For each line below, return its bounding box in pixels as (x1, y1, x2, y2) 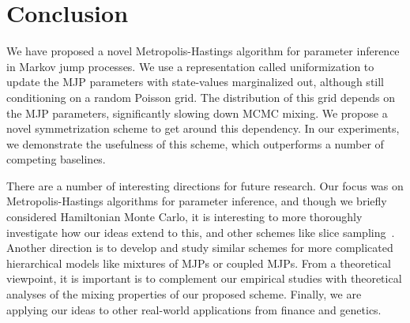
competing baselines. (6, 151, 106, 167)
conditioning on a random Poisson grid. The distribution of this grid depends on (6, 88, 395, 105)
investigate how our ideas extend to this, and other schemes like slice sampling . (6, 223, 395, 240)
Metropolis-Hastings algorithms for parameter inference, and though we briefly (6, 193, 387, 209)
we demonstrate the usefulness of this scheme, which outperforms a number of (6, 135, 384, 152)
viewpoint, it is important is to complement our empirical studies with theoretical (6, 270, 402, 287)
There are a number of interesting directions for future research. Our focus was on (6, 177, 404, 193)
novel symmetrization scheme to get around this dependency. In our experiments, (6, 120, 400, 137)
